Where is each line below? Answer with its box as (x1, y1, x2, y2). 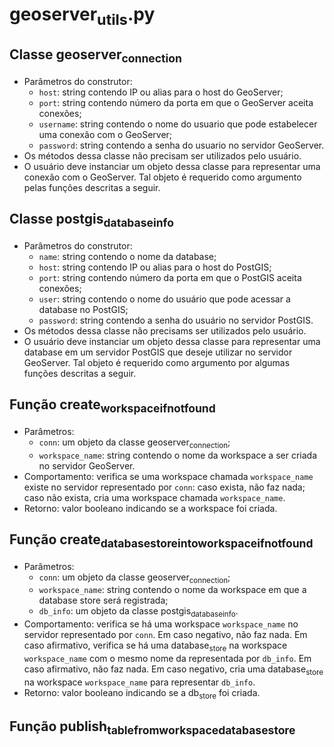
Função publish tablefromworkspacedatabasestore (9, 718, 296, 738)
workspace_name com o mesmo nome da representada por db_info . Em (23, 652, 312, 664)
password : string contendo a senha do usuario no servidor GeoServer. (38, 139, 325, 151)
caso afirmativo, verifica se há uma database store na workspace (23, 639, 288, 653)
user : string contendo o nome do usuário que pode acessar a (38, 293, 291, 305)
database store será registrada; (38, 594, 169, 607)
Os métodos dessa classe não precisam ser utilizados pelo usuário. (23, 149, 302, 162)
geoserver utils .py (9, 3, 156, 29)
